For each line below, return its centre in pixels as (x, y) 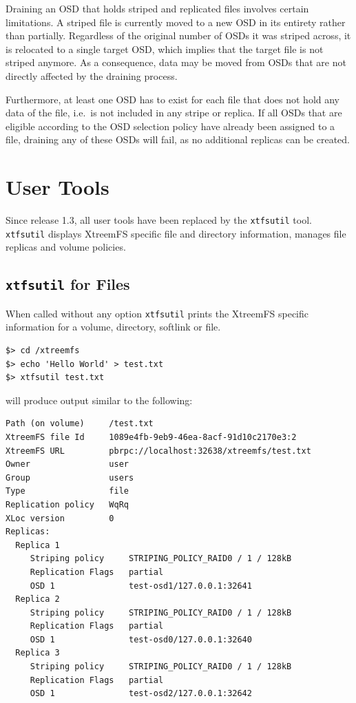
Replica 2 (38, 599)
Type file (67, 491)
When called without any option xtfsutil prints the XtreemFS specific (157, 313)
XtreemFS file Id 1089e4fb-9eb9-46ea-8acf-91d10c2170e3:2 (151, 437)
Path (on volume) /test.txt (80, 424)
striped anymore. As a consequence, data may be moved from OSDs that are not (176, 62)
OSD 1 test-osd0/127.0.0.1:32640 (141, 639)
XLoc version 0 (60, 518)
